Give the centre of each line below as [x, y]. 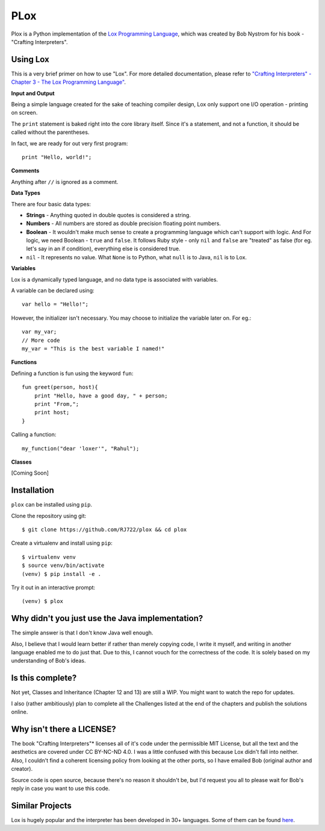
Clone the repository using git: [49, 516]
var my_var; [39, 332]
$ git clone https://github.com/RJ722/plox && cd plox [104, 529]
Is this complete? [44, 678]
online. [20, 712]
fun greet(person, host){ [60, 387]
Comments [25, 171]
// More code [41, 340]
